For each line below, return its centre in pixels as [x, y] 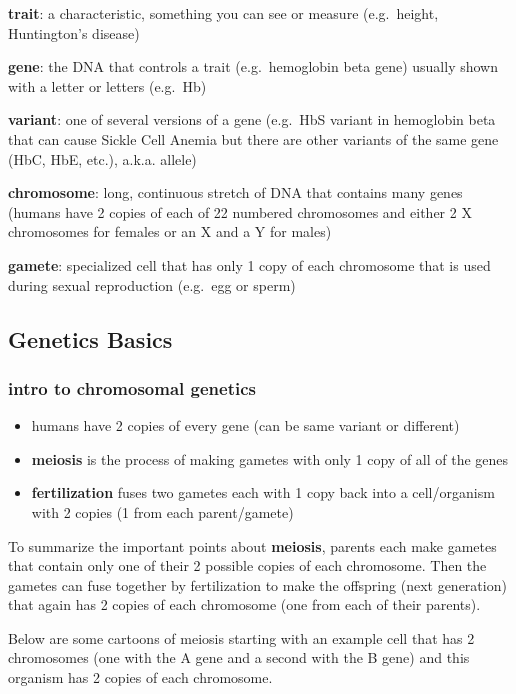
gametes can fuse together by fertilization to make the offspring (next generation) [257, 584]
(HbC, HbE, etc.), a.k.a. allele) [102, 158]
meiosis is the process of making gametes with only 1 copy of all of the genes [270, 458]
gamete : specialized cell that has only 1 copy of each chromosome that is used [249, 264]
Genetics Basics [90, 338]
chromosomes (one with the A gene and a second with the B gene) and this [239, 657]
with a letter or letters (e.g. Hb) [107, 85]
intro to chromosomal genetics [132, 387]
